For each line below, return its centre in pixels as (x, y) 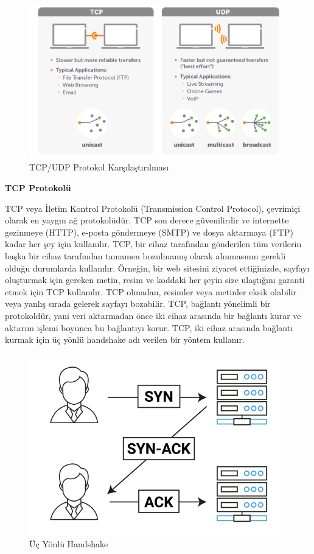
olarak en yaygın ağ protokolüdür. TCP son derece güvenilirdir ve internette (147, 220)
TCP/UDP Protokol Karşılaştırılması (99, 167)
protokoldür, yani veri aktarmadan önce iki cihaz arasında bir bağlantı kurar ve (153, 315)
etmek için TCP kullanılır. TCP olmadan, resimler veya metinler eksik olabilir (151, 291)
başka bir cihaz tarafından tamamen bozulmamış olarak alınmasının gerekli (145, 255)
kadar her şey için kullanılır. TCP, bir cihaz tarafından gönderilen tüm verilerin (153, 244)
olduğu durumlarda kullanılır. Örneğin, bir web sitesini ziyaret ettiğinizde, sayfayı (157, 268)
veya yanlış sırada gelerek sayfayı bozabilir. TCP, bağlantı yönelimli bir (138, 303)
